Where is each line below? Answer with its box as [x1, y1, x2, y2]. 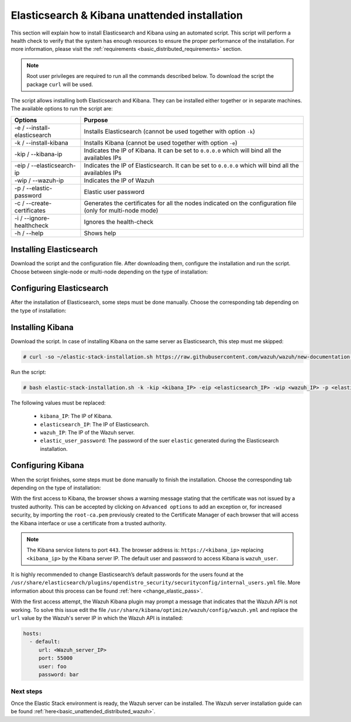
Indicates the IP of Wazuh [84, 176, 154, 184]
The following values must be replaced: [11, 399, 106, 406]
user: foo [38, 663, 67, 670]
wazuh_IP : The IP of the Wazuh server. [40, 429, 135, 436]
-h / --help [14, 229, 44, 237]
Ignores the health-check [84, 217, 154, 225]
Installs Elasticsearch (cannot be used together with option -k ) [84, 127, 256, 135]
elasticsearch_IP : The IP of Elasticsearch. [40, 420, 150, 427]
